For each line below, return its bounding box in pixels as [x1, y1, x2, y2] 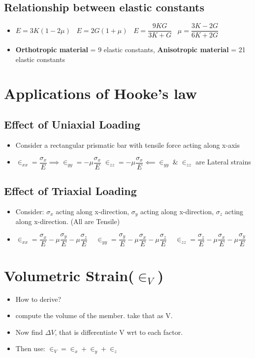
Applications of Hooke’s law [4, 83, 197, 103]
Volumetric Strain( [4, 265, 134, 285]
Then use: [15, 343, 45, 354]
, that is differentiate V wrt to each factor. [55, 326, 183, 337]
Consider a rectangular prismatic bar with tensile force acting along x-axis [15, 140, 240, 150]
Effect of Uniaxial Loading [4, 117, 141, 132]
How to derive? [15, 293, 61, 304]
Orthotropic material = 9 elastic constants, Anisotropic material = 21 [15, 44, 246, 55]
